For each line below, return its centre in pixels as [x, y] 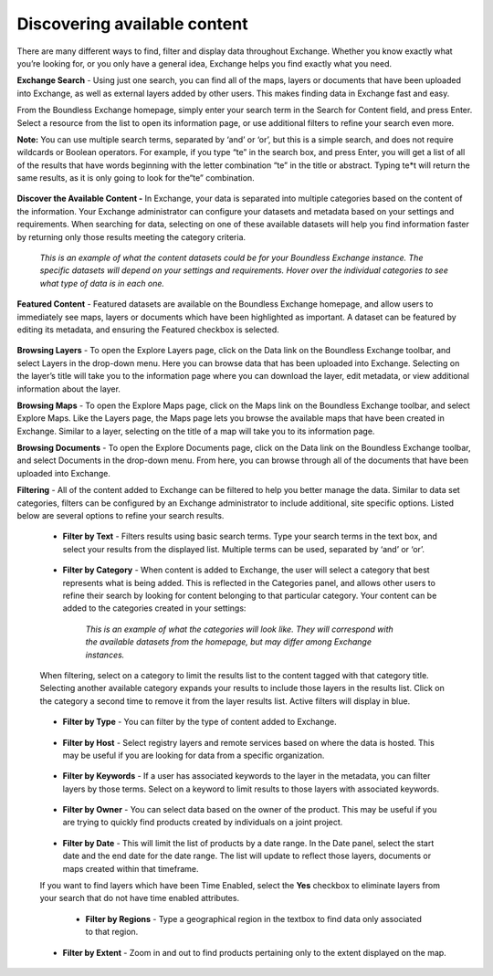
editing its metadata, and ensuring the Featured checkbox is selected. [148, 330]
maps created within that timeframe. [131, 868]
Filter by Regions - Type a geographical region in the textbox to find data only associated [253, 918]
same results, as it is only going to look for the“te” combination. [136, 178]
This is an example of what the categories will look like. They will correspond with [240, 629]
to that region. [112, 932]
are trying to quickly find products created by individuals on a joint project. [203, 823]
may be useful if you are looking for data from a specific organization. [194, 755]
